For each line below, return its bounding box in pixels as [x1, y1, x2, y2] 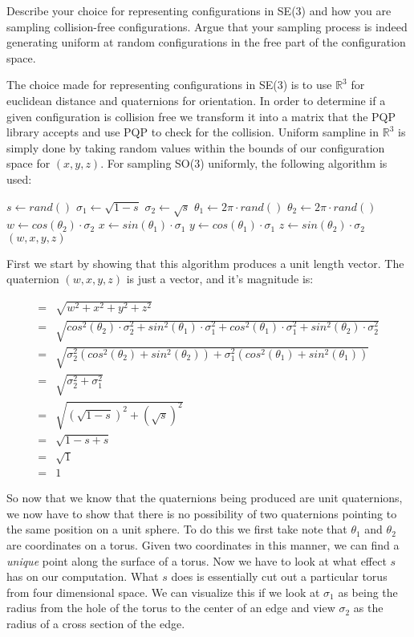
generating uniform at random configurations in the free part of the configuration [6, 34, 406, 51]
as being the [338, 583, 398, 600]
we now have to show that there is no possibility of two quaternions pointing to [6, 505, 397, 521]
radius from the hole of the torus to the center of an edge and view [6, 599, 335, 616]
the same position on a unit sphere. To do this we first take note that [6, 521, 347, 538]
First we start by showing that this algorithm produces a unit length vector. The [6, 254, 404, 271]
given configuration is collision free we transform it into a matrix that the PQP [6, 108, 396, 124]
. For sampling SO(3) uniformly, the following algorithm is [100, 155, 388, 172]
